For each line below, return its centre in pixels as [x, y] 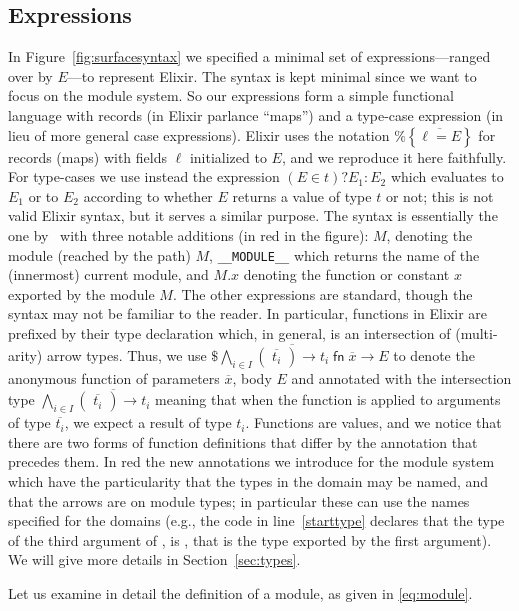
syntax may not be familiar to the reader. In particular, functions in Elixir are [248, 313]
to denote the [434, 354]
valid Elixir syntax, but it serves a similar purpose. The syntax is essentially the [253, 215]
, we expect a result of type [148, 422]
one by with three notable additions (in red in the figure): [188, 234]
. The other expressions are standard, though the [322, 293]
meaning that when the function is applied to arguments [328, 399]
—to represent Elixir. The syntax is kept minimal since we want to [272, 75]
